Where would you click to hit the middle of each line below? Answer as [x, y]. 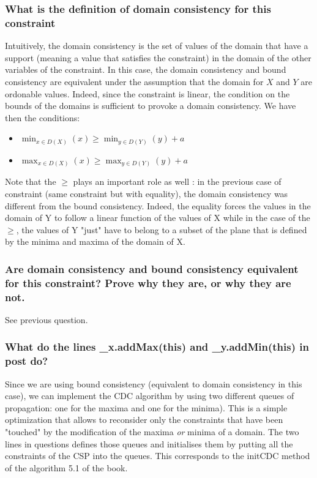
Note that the [31, 181]
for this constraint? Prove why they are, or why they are [148, 282]
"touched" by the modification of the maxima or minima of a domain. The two [152, 432]
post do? [27, 361]
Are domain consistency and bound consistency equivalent [152, 268]
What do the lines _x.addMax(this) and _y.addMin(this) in [157, 347]
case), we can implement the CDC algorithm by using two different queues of [150, 396]
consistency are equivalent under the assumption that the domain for [134, 81]
